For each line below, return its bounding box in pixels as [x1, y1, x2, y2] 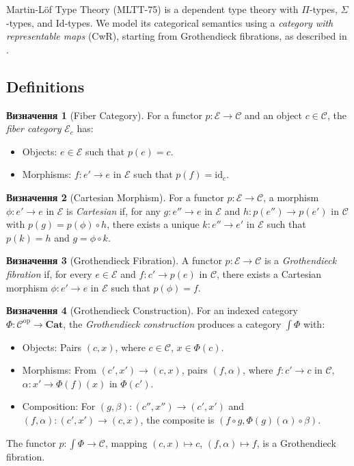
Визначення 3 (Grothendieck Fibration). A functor [6, 253, 222, 268]
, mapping [105, 435, 148, 450]
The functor [6, 435, 56, 450]
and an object [244, 107, 303, 122]
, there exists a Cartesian [217, 266, 322, 281]
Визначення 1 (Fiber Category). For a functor [6, 107, 202, 122]
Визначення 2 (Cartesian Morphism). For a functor [6, 190, 224, 204]
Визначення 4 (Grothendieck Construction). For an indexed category [6, 303, 298, 318]
